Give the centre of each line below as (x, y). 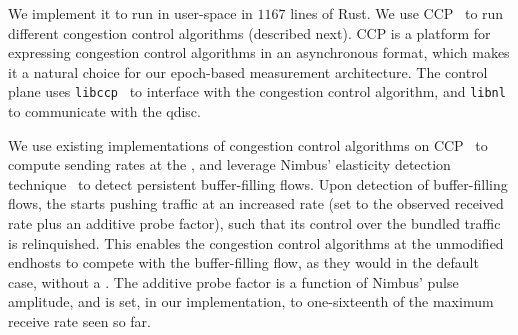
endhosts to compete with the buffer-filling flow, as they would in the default (243, 262)
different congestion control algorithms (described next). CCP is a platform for (249, 32)
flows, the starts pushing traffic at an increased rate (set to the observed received (256, 203)
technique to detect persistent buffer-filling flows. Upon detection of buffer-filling (258, 183)
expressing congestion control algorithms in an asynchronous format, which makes (259, 52)
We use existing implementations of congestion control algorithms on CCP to (248, 144)
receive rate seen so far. (79, 320)
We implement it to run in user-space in (130, 13)
